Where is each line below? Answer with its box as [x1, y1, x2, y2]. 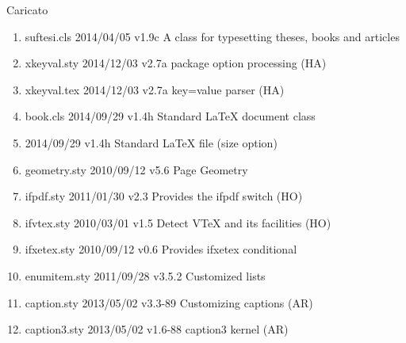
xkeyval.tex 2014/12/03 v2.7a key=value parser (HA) [25, 81, 285, 97]
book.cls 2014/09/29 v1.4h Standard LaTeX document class [25, 108, 316, 124]
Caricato [6, 2, 48, 17]
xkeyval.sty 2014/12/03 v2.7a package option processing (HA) [25, 55, 327, 71]
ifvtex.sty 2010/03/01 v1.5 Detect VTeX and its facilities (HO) [25, 214, 331, 231]
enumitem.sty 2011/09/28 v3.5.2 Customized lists [25, 267, 266, 284]
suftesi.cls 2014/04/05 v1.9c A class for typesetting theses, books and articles [25, 28, 400, 44]
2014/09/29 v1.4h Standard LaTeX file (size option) [25, 134, 278, 151]
